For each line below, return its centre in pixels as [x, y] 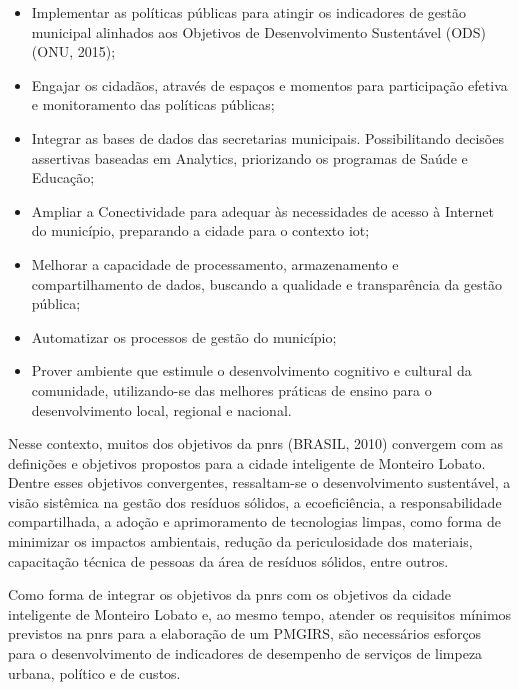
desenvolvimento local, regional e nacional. [161, 409]
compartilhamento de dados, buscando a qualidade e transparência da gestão [267, 283]
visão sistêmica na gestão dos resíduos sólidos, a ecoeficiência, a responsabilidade [255, 501]
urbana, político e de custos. [94, 672]
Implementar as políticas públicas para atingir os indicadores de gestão [249, 12]
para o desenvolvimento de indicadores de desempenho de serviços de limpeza [245, 653]
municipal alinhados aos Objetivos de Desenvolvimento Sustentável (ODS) [259, 31]
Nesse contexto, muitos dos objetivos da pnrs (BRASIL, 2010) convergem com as [256, 443]
